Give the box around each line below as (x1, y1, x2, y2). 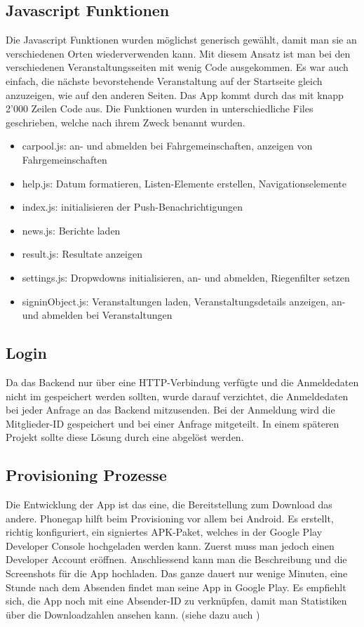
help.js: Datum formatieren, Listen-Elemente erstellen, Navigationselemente (22, 176, 347, 190)
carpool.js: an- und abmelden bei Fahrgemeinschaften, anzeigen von (22, 138, 313, 153)
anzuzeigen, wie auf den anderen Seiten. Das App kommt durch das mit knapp (6, 87, 344, 102)
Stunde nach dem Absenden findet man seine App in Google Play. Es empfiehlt (6, 579, 346, 594)
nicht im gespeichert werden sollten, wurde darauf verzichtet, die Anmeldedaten (6, 388, 349, 403)
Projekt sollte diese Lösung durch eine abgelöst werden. (6, 430, 244, 444)
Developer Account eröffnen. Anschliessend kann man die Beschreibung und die (6, 552, 347, 567)
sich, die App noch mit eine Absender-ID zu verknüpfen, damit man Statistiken (6, 593, 347, 608)
